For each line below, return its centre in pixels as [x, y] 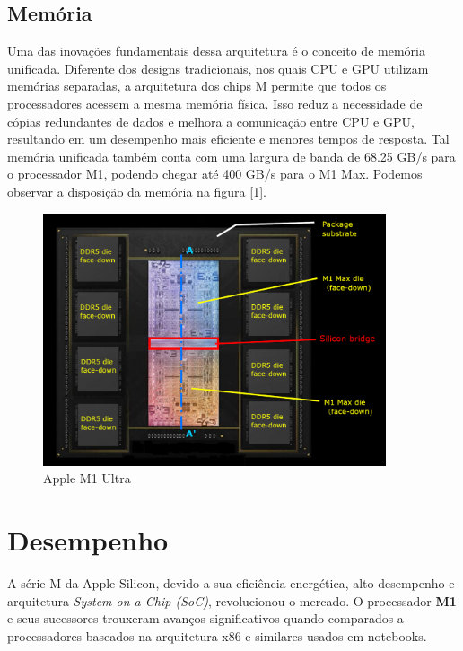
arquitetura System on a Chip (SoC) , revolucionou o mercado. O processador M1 [232, 600]
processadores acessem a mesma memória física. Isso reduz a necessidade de [215, 103]
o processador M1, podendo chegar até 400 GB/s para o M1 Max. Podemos [215, 174]
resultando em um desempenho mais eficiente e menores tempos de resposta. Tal [228, 139]
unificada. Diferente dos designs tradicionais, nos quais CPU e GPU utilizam [218, 68]
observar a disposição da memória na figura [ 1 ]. [137, 191]
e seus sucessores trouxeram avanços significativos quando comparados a [205, 618]
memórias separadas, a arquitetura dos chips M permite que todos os [197, 86]
